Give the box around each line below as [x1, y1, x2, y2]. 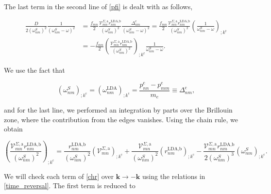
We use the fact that [4, 65, 65, 75]
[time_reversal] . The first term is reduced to [4, 180, 135, 191]
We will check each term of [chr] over [4, 171, 114, 181]
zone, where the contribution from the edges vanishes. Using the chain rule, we [4, 114, 238, 124]
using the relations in [142, 171, 205, 181]
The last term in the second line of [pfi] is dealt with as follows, [4, 1, 193, 11]
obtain [4, 124, 23, 134]
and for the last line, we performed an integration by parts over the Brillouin [4, 105, 233, 115]
